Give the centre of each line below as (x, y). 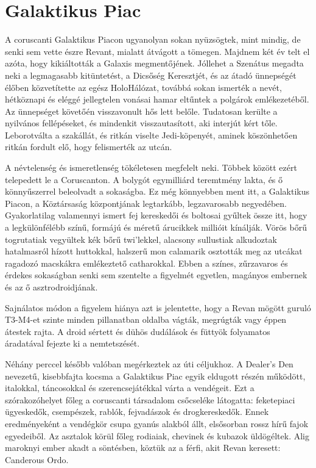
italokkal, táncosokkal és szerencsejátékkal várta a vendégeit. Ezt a (130, 388)
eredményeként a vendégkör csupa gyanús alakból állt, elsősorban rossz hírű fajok (157, 423)
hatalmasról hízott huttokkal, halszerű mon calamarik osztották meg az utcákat (154, 251)
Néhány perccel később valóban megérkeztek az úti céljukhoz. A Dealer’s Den (149, 363)
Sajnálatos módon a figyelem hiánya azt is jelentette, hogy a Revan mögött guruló (158, 307)
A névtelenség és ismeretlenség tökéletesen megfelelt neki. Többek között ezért (151, 167)
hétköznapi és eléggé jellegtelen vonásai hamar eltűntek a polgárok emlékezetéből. (157, 99)
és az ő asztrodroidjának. (51, 287)
